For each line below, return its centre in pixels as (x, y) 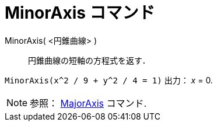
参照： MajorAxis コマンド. (88, 103)
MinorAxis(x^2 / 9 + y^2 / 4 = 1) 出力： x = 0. (109, 80)
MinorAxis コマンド (80, 13)
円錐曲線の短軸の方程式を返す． (89, 60)
